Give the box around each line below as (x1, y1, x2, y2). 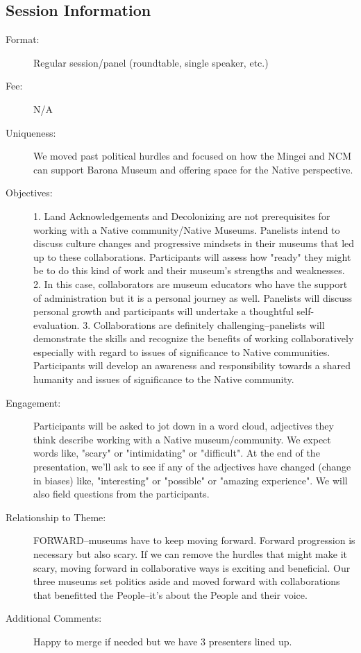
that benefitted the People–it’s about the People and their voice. (33, 587, 308, 602)
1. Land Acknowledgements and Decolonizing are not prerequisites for (33, 208, 330, 223)
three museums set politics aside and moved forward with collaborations (33, 574, 340, 588)
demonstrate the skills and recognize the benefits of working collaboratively (33, 331, 354, 346)
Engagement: (6, 395, 61, 409)
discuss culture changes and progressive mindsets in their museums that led (33, 236, 355, 251)
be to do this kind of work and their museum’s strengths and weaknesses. (33, 263, 345, 278)
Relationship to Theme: (6, 509, 106, 524)
